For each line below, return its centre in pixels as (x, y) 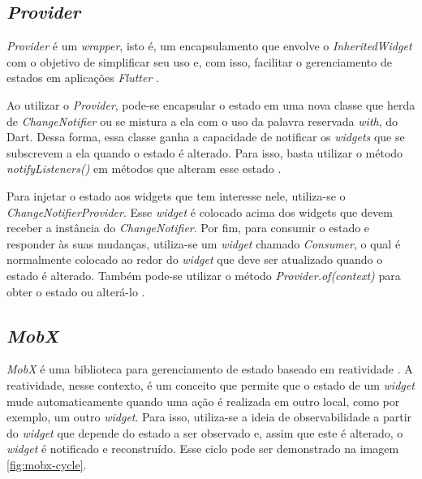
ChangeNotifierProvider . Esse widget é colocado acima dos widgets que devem (200, 211)
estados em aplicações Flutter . (83, 78)
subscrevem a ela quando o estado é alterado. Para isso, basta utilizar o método (205, 152)
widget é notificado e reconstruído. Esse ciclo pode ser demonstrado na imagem (203, 449)
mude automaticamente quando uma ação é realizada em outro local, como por (203, 401)
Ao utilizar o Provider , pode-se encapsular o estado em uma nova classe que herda (211, 104)
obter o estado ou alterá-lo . (76, 291)
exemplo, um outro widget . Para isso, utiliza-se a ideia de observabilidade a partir (209, 417)
